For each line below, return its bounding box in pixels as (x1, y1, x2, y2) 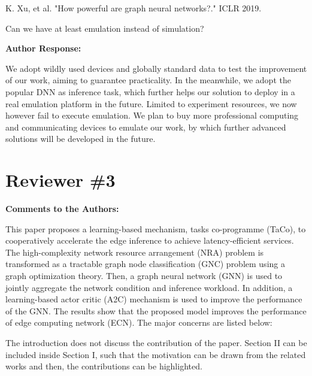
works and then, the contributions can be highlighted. (5, 360, 202, 372)
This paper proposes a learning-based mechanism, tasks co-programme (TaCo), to (5, 222, 306, 235)
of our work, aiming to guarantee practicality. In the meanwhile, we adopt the (5, 74, 291, 86)
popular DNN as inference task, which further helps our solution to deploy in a (5, 85, 295, 98)
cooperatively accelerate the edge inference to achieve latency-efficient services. (5, 234, 294, 247)
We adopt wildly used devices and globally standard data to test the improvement (5, 62, 307, 74)
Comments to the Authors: (5, 202, 119, 215)
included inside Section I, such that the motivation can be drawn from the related (5, 348, 306, 360)
